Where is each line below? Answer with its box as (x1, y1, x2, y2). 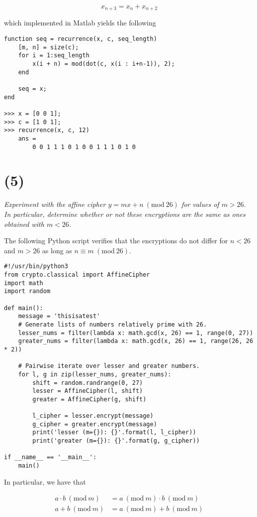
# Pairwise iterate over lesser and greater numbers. (18, 362, 200, 370)
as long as (42, 245, 72, 255)
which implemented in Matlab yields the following (4, 17, 156, 28)
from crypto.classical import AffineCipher (4, 271, 150, 278)
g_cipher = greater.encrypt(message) (32, 420, 157, 428)
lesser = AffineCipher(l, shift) (32, 387, 143, 395)
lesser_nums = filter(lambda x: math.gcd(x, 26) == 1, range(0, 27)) (18, 329, 254, 337)
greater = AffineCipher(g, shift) (32, 395, 147, 403)
